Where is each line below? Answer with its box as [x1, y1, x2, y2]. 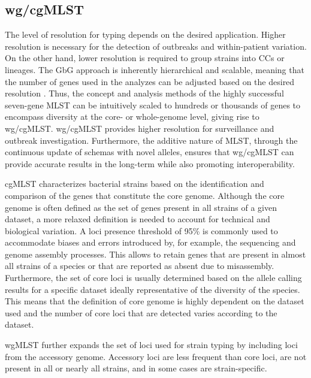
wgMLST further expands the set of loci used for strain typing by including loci [5, 338, 298, 351]
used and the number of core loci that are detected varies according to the [5, 306, 277, 319]
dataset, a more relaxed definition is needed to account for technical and [5, 213, 270, 225]
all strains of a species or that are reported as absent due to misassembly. [5, 259, 274, 272]
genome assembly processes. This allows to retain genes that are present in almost [5, 247, 306, 260]
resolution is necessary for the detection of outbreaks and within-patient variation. [5, 40, 307, 52]
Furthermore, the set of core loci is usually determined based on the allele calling [5, 271, 302, 284]
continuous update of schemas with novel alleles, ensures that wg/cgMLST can [5, 146, 294, 158]
